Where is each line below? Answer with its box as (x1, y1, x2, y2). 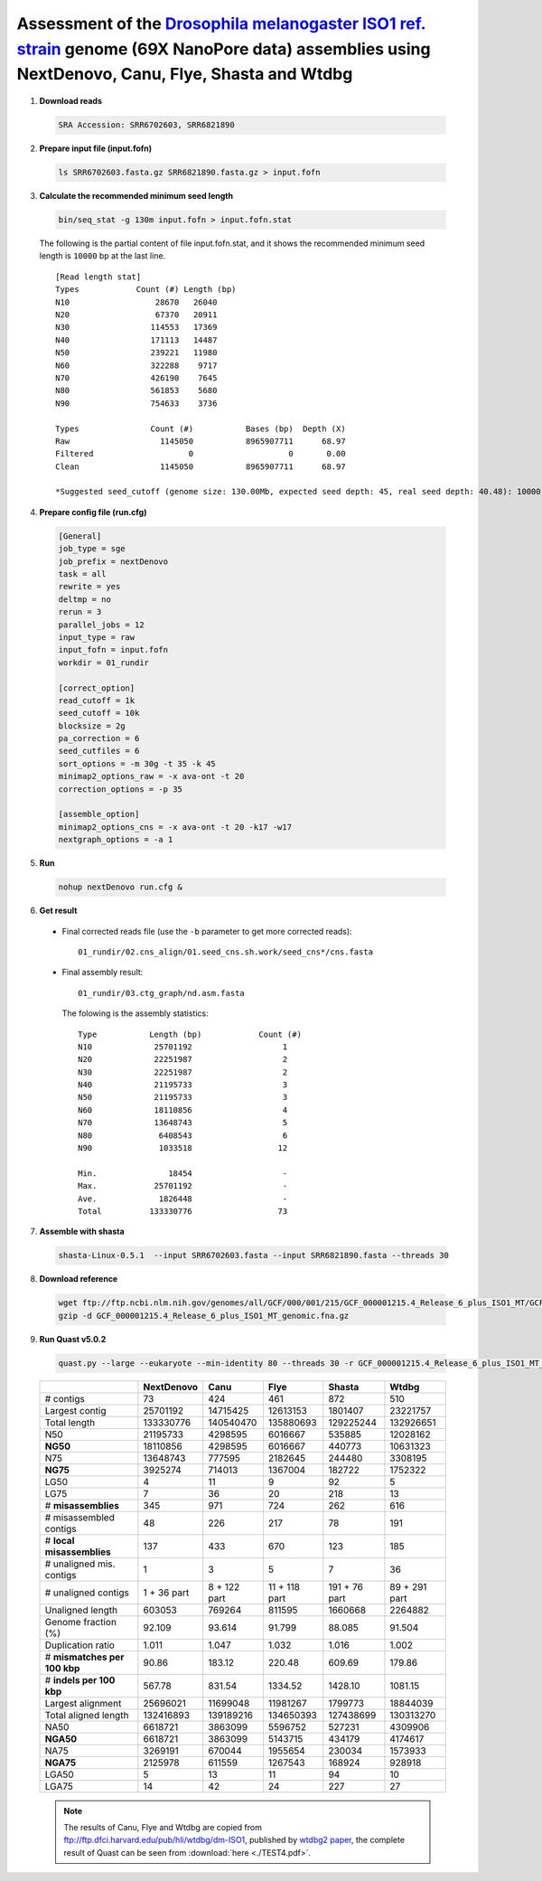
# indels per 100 (44, 1673, 116, 1686)
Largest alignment (44, 1697, 122, 1709)
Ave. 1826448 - (78, 1193, 288, 1204)
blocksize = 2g (58, 720, 126, 731)
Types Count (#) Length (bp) (55, 285, 237, 295)
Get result (39, 905, 78, 917)
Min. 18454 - (78, 1168, 288, 1179)
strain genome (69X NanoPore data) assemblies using (16, 39, 431, 59)
